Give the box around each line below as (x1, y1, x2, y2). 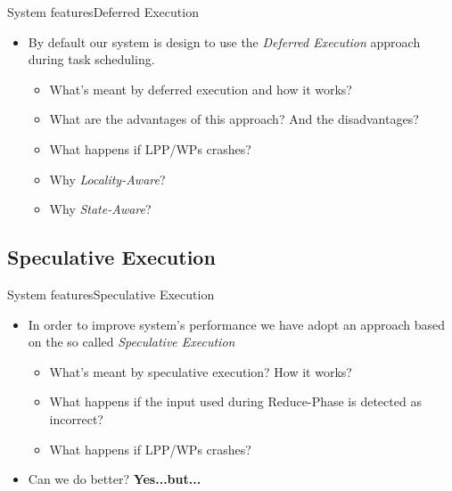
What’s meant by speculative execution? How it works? (49, 362, 352, 381)
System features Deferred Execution (7, 3, 199, 20)
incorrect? (49, 409, 103, 428)
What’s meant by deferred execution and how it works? (49, 79, 352, 98)
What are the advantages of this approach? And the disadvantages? (49, 110, 419, 128)
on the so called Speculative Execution (28, 332, 235, 351)
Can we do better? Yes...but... (28, 470, 201, 488)
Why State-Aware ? (49, 200, 152, 218)
